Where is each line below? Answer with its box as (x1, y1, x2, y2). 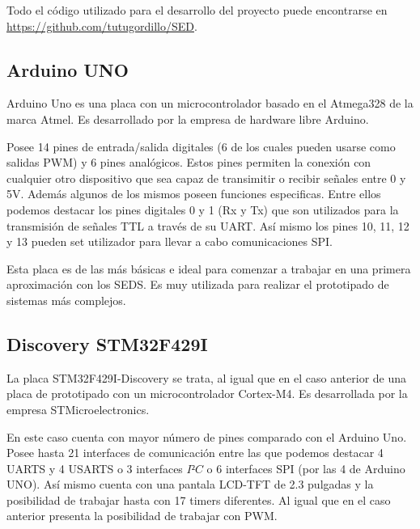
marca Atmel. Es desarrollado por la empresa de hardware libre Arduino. (6, 110, 369, 127)
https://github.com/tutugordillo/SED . (6, 17, 197, 34)
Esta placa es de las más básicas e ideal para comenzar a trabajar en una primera (6, 260, 411, 277)
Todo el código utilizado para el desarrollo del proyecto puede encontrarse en (6, 2, 388, 18)
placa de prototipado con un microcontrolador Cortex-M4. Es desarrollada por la (6, 385, 408, 402)
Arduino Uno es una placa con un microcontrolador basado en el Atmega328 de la (6, 95, 414, 112)
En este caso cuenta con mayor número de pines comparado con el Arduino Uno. (6, 428, 407, 445)
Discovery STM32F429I (6, 331, 208, 356)
